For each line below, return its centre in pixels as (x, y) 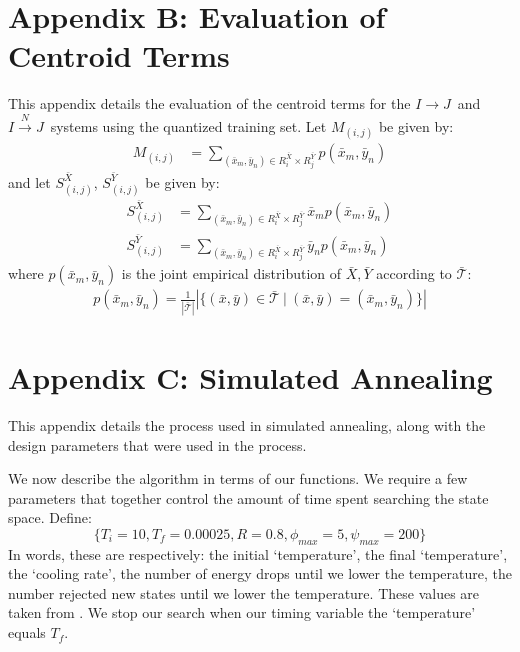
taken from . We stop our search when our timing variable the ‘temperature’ (242, 612)
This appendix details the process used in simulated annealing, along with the (247, 424)
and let (29, 181)
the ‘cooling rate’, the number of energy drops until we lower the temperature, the (260, 573)
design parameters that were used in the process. (157, 444)
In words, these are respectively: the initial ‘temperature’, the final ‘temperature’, (258, 553)
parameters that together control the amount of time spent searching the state (248, 497)
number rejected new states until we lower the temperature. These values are (244, 592)
